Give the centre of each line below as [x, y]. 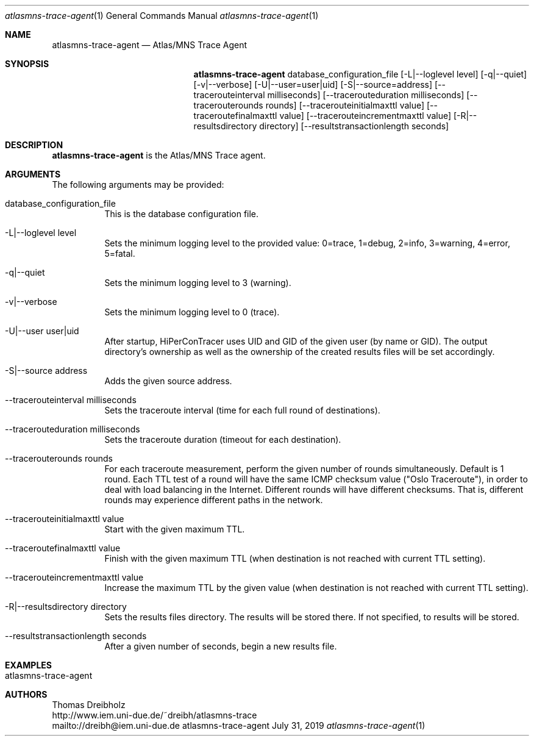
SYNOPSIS [27, 64]
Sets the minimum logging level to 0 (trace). [192, 312]
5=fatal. [120, 253]
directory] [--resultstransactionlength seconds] [354, 126]
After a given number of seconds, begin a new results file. [221, 646]
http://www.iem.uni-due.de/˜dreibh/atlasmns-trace [155, 715]
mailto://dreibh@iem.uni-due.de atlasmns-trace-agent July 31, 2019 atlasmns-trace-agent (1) [239, 725]
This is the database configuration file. [182, 214]
